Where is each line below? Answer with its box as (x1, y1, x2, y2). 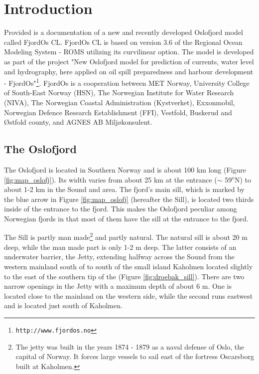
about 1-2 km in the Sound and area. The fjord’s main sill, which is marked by (4, 184, 245, 194)
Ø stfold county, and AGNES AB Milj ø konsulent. (4, 117, 152, 127)
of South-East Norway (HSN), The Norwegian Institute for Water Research (4, 87, 234, 98)
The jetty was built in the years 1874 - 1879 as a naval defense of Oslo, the (15, 341, 245, 352)
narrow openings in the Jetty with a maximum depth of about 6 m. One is (4, 281, 232, 291)
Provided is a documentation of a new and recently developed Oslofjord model (4, 27, 243, 37)
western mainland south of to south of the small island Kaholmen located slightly (4, 261, 253, 271)
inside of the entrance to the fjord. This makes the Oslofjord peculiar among (4, 203, 237, 214)
